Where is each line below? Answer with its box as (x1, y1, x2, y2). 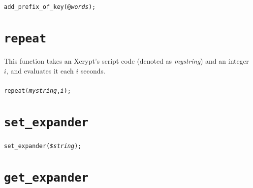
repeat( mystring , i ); (4, 87, 71, 95)
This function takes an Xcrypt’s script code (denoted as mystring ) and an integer (4, 55, 249, 66)
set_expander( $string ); (4, 143, 82, 150)
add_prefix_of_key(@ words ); (4, 3, 96, 10)
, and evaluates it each (6, 65, 74, 75)
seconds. (80, 65, 105, 75)
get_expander (4, 170, 89, 185)
